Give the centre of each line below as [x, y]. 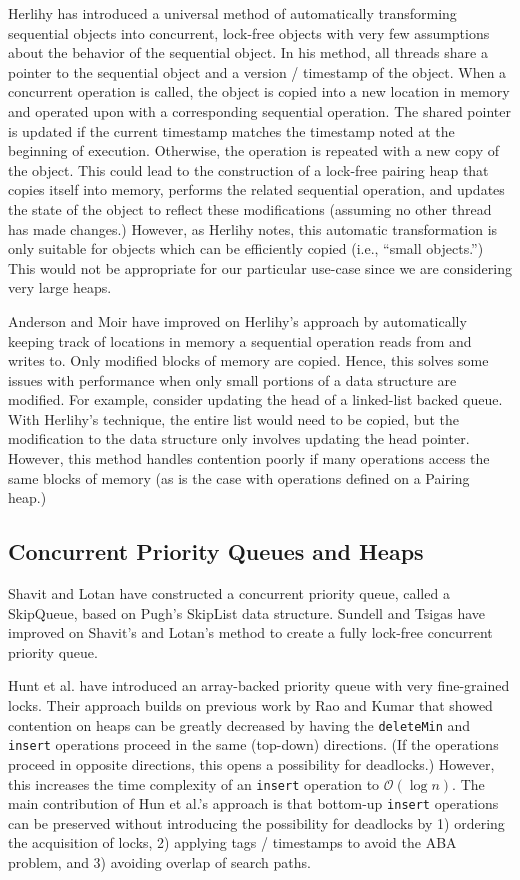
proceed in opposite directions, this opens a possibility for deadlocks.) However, [251, 763]
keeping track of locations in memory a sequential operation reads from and [240, 340]
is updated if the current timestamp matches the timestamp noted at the [231, 130]
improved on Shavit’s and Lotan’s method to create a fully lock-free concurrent [250, 632]
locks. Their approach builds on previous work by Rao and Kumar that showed [250, 705]
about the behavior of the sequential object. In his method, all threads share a [248, 52]
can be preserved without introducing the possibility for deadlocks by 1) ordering [256, 822]
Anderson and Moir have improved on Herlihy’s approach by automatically [237, 320]
